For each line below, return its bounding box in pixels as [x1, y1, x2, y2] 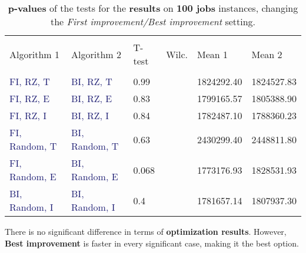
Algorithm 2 [71, 47, 121, 61]
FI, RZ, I [9, 109, 47, 122]
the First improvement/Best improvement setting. [50, 15, 256, 28]
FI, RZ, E [9, 92, 50, 105]
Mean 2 [251, 47, 282, 61]
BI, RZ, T [71, 75, 112, 88]
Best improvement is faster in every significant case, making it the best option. [5, 237, 299, 249]
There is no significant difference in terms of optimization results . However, [5, 225, 287, 237]
